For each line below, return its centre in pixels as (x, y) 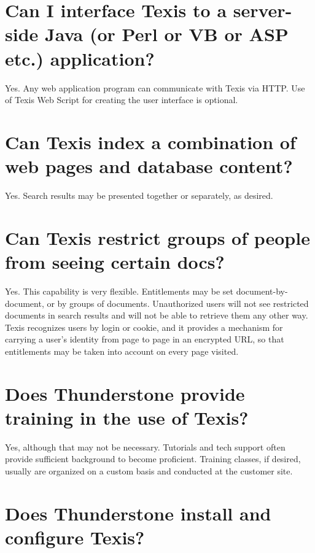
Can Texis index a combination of (150, 141)
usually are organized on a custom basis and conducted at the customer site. (149, 470)
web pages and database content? (149, 166)
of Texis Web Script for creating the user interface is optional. (122, 100)
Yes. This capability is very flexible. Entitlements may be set (119, 291)
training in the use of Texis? (127, 417)
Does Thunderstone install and (138, 513)
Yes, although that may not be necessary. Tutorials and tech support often (145, 447)
